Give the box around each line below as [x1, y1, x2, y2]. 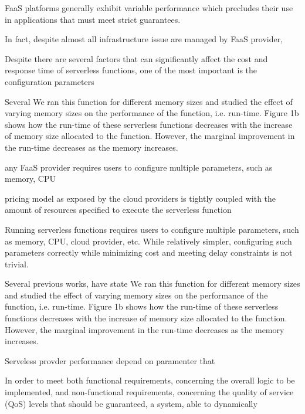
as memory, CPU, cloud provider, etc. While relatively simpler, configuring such [5, 235, 292, 247]
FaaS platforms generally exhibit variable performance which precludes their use [5, 2, 293, 13]
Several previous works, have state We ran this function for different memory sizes [5, 277, 300, 290]
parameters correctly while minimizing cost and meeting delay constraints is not [5, 246, 293, 259]
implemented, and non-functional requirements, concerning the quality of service [5, 386, 294, 398]
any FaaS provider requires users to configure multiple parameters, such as [5, 161, 273, 173]
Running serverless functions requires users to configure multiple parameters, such [5, 223, 299, 235]
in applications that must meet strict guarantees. [5, 13, 181, 25]
